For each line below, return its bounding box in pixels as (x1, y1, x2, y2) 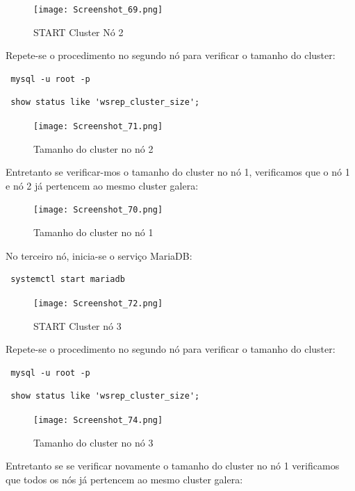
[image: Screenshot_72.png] (33, 298, 163, 308)
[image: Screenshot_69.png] (33, 5, 163, 15)
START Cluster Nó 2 (33, 24, 124, 39)
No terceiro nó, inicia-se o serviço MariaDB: (6, 248, 192, 263)
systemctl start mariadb (10, 274, 125, 285)
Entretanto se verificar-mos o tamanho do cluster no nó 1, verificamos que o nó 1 (6, 165, 350, 179)
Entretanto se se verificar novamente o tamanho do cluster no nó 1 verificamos (6, 458, 340, 473)
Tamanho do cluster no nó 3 (33, 435, 154, 449)
